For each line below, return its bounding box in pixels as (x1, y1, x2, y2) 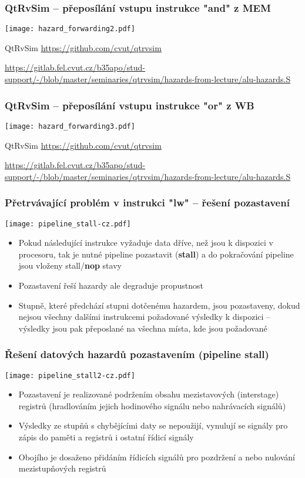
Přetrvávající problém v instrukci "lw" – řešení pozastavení (5, 195, 290, 210)
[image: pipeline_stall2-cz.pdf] (5, 371, 135, 380)
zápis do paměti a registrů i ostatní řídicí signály (18, 431, 194, 443)
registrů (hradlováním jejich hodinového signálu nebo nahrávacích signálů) (18, 399, 286, 412)
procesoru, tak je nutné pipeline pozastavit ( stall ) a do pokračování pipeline (18, 248, 294, 260)
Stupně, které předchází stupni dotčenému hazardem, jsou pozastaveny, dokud (18, 299, 300, 311)
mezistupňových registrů (18, 462, 106, 474)
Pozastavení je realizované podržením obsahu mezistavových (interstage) (18, 388, 279, 400)
